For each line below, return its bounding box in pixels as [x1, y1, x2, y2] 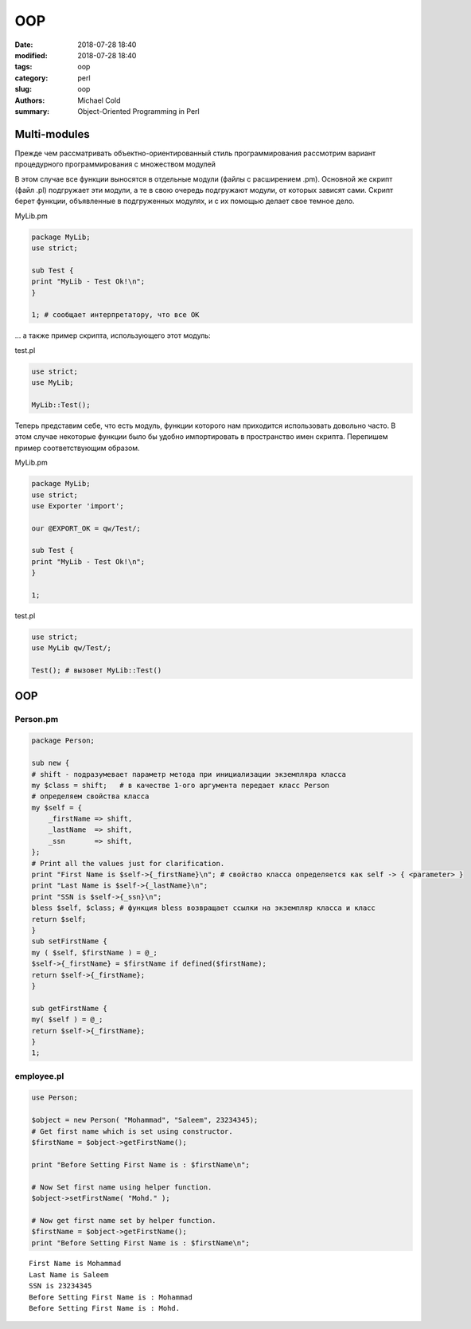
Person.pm [14, 713, 59, 724]
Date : [14, 40, 33, 49]
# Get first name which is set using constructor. [31, 1127, 234, 1135]
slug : [14, 84, 32, 94]
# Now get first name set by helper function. [31, 1216, 216, 1225]
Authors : [14, 96, 45, 105]
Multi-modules [14, 127, 91, 141]
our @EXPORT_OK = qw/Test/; [31, 523, 141, 533]
